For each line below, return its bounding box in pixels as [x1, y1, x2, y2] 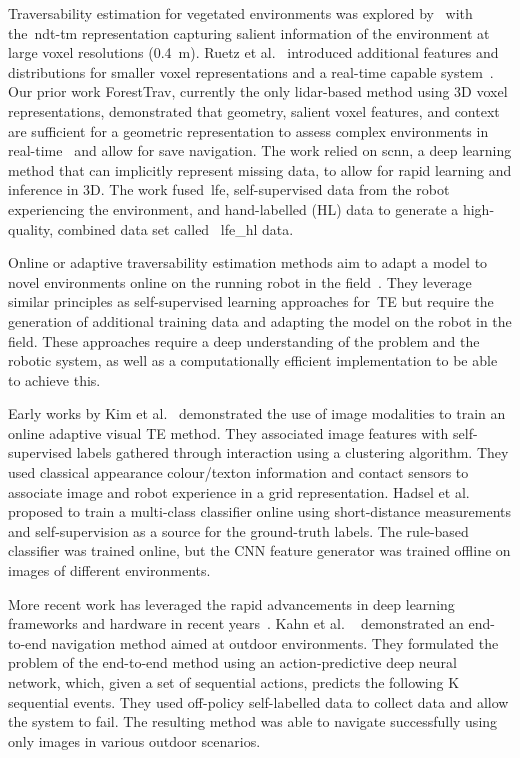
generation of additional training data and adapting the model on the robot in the [8, 310, 512, 331]
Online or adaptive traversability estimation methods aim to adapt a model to [8, 252, 488, 273]
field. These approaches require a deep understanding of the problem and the [8, 330, 480, 351]
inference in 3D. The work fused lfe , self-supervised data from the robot [8, 179, 450, 200]
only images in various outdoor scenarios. [8, 730, 261, 751]
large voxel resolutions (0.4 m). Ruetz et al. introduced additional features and [8, 42, 499, 63]
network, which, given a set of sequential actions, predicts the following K [8, 672, 460, 692]
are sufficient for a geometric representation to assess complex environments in [8, 120, 489, 141]
